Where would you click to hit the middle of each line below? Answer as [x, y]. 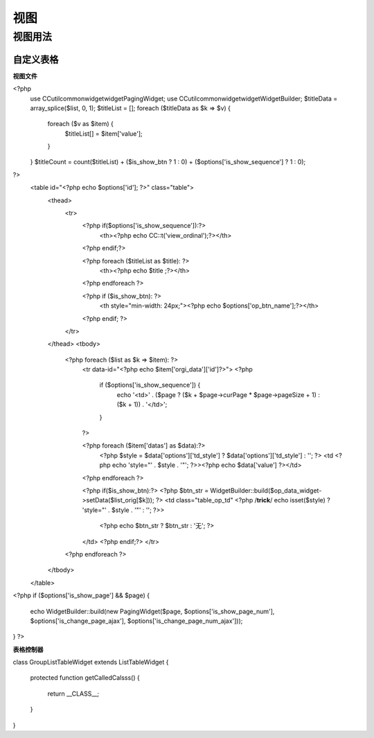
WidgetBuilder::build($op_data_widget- [266, 491]
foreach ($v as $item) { [80, 124]
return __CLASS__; [73, 694]
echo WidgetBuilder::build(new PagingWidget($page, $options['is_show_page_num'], [152, 611]
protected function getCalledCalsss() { [85, 678]
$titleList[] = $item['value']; [104, 133]
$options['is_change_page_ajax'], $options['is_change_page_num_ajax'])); [136, 621]
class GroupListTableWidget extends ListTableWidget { [91, 662]
